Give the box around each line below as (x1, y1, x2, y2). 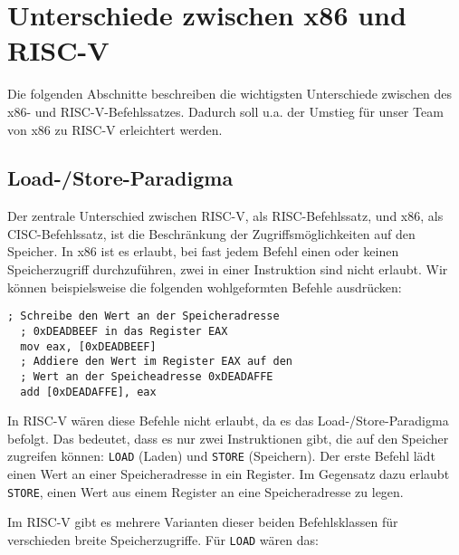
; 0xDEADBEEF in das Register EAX (20, 324, 228, 338)
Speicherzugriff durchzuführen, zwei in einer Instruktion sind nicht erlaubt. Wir (7, 260, 448, 279)
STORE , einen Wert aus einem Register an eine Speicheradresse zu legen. (7, 482, 404, 501)
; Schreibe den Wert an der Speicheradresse (7, 310, 280, 323)
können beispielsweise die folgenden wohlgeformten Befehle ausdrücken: (7, 277, 402, 296)
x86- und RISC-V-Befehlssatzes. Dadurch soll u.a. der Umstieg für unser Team (7, 101, 444, 120)
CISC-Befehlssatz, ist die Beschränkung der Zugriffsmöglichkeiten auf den (7, 224, 416, 243)
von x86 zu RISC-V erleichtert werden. (7, 120, 223, 139)
